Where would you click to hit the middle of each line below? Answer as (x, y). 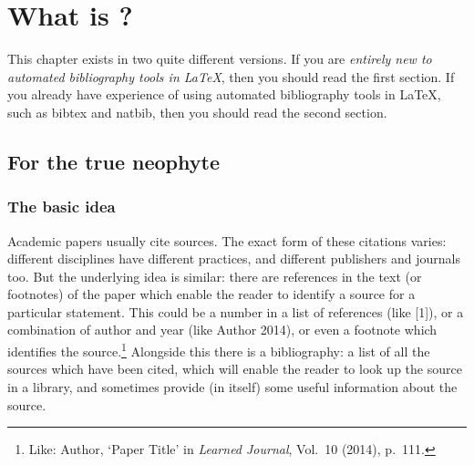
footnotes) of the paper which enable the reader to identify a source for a (211, 294)
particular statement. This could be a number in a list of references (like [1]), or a (236, 311)
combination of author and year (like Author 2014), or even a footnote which (222, 330)
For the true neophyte (113, 161)
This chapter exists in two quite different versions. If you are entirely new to (220, 59)
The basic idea (62, 207)
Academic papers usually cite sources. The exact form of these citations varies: (227, 240)
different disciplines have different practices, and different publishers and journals (234, 258)
